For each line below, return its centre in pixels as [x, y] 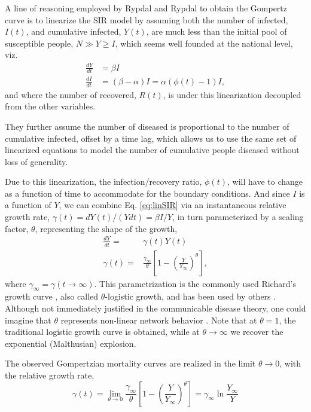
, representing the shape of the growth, [106, 228]
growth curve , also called [52, 296]
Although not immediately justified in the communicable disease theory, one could [155, 308]
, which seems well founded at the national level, [204, 43]
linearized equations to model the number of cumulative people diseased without [152, 150]
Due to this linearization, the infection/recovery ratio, [103, 181]
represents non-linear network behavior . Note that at [159, 320]
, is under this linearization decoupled [232, 94]
